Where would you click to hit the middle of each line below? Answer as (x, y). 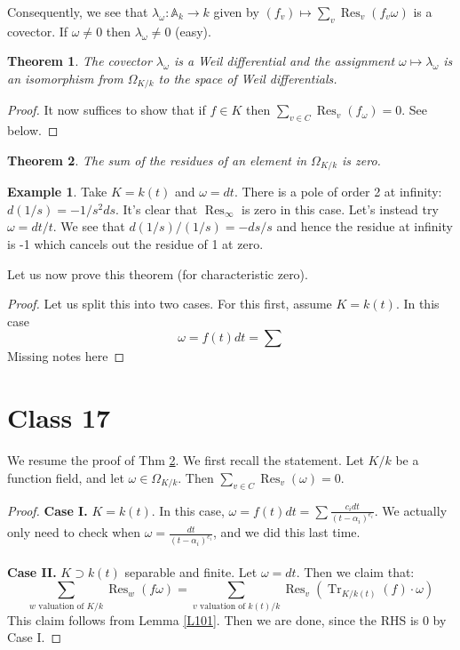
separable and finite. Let (191, 571)
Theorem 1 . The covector (79, 61)
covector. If (38, 31)
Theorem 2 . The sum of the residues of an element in (157, 160)
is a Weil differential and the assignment (284, 61)
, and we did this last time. (287, 532)
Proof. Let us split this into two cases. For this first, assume (170, 304)
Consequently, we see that (78, 12)
